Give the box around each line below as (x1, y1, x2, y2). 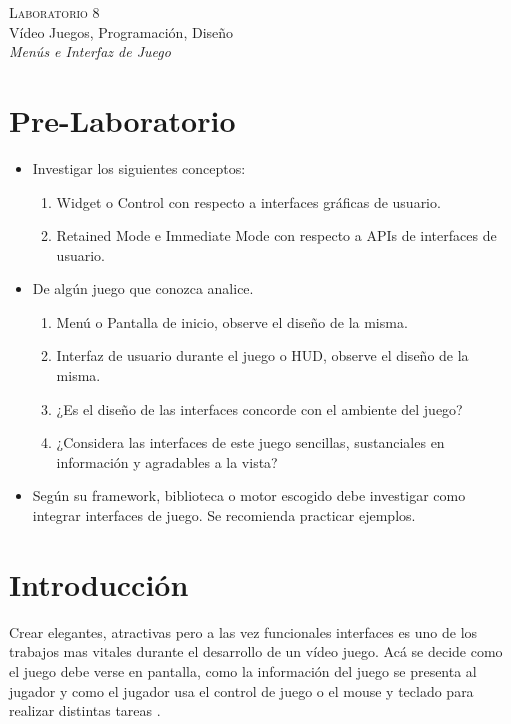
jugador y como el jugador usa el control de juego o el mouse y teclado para (9, 680, 474, 701)
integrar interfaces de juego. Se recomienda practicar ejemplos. (32, 505, 416, 526)
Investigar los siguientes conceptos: (32, 157, 246, 178)
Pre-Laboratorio (9, 99, 236, 140)
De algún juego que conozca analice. (32, 278, 254, 299)
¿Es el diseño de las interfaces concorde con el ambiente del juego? (56, 398, 463, 419)
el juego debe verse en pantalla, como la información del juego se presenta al (9, 660, 477, 681)
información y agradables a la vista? (56, 451, 278, 472)
